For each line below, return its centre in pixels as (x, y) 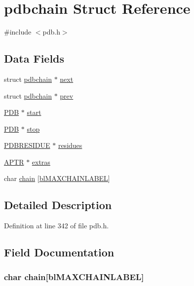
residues (70, 145)
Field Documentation (59, 252)
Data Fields (34, 58)
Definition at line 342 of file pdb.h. (57, 226)
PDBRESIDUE (27, 145)
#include (18, 32)
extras (41, 161)
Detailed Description (58, 205)
